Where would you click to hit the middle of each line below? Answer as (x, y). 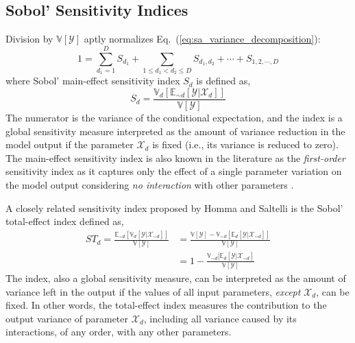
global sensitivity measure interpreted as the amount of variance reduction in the (175, 131)
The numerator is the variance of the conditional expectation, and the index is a (174, 117)
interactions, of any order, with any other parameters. (119, 332)
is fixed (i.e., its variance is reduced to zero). (245, 144)
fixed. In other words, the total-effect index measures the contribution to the (166, 305)
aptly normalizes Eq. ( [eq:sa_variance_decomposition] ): (202, 39)
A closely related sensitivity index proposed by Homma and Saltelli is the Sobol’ (174, 208)
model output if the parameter (70, 144)
